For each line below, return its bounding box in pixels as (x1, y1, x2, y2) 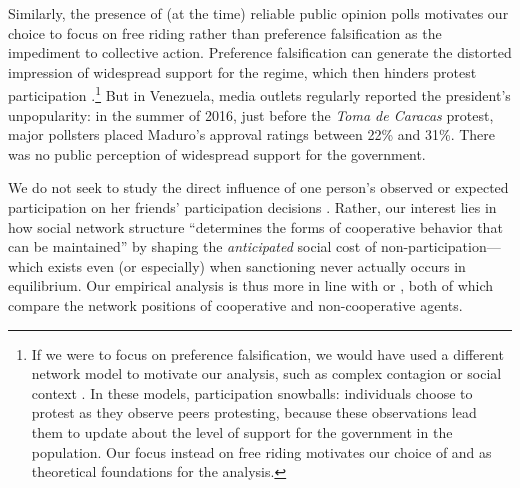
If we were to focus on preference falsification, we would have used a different (31, 343, 504, 364)
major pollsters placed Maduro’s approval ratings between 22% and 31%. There (8, 124, 496, 145)
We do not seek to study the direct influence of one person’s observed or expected (8, 177, 509, 198)
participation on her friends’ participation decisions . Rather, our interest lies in (8, 197, 497, 217)
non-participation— (380, 236, 501, 257)
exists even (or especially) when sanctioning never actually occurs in (48, 255, 466, 276)
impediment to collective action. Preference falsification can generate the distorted (8, 42, 512, 63)
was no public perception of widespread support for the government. (8, 143, 426, 164)
